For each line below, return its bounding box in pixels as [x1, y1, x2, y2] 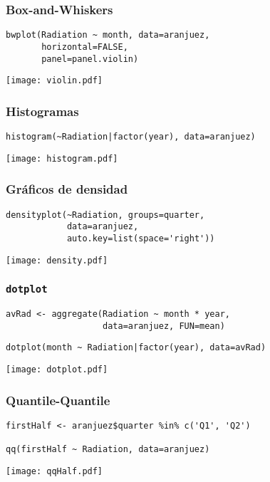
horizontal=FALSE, [41, 41, 128, 52]
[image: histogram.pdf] [6, 153, 118, 164]
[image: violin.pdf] [6, 75, 103, 86]
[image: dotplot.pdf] [6, 364, 108, 374]
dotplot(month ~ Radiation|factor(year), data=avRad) [6, 342, 266, 353]
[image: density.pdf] [6, 255, 108, 266]
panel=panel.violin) [41, 53, 139, 64]
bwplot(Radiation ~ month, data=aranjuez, [6, 30, 210, 41]
